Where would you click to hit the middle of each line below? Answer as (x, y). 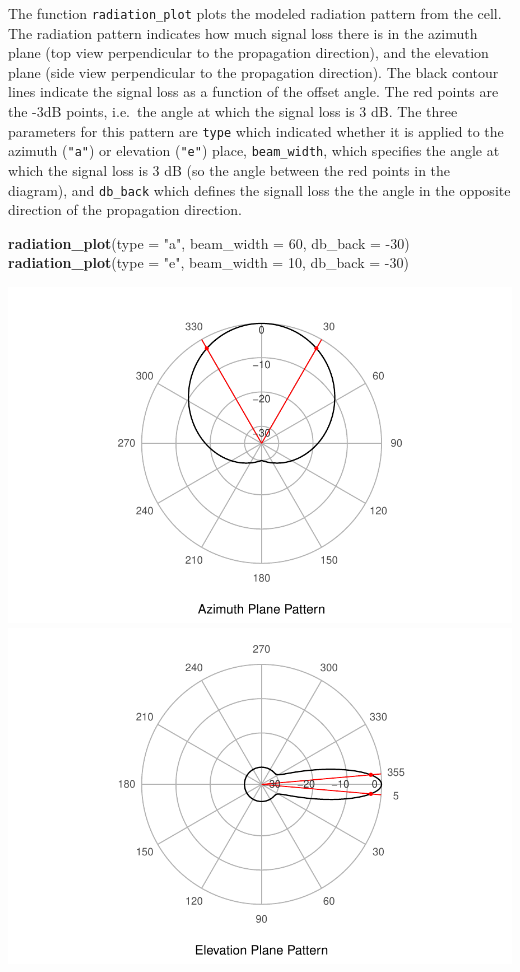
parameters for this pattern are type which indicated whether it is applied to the (256, 130)
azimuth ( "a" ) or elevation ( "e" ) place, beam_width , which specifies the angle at (254, 150)
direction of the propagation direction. (125, 209)
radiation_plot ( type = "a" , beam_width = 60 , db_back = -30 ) (209, 242)
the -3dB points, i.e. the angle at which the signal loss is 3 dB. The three (233, 111)
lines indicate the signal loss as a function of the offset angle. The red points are (253, 91)
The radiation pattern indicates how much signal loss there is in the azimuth (243, 32)
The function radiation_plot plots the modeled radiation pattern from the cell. (255, 13)
